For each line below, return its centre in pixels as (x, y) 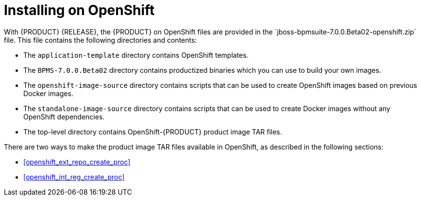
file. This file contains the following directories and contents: (101, 40)
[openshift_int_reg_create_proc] (74, 177)
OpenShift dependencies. (64, 117)
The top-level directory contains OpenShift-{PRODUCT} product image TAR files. (153, 132)
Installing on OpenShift (79, 10)
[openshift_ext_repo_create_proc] (77, 162)
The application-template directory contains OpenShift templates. (136, 55)
